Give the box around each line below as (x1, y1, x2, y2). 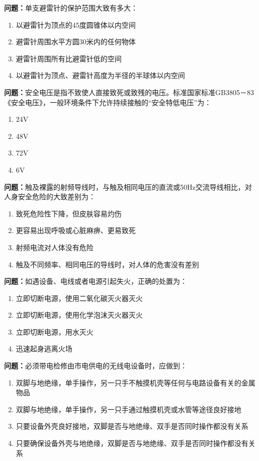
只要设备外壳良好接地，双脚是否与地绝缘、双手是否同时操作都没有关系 (16, 421, 248, 431)
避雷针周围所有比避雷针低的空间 (16, 53, 122, 63)
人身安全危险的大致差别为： (4, 191, 96, 202)
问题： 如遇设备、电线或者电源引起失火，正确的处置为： (4, 276, 187, 286)
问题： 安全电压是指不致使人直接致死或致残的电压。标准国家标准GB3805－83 (4, 87, 254, 97)
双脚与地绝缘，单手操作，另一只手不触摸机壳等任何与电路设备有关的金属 (16, 377, 255, 388)
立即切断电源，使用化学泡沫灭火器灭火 (16, 310, 143, 320)
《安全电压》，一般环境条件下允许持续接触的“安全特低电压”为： (4, 97, 212, 107)
